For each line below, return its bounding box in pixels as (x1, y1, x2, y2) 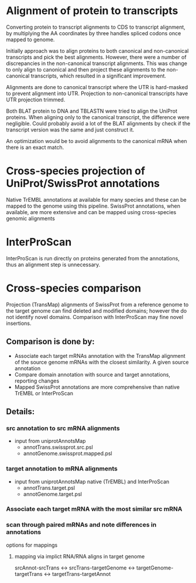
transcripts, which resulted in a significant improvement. (30, 72, 167, 79)
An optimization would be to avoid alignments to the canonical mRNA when (6, 137, 187, 144)
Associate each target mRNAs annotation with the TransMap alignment (14, 352, 185, 359)
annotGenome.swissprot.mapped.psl (23, 450, 112, 457)
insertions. (6, 320, 32, 327)
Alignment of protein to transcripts (6, 4, 178, 18)
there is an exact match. (6, 144, 64, 151)
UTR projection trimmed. (6, 96, 66, 103)
